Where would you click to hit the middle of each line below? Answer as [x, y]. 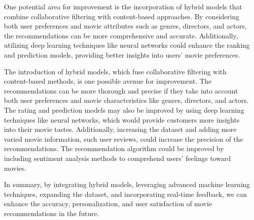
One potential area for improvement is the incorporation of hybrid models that [123, 6]
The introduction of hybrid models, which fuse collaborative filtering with [115, 71]
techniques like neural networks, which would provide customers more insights [122, 119]
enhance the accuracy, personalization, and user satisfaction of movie [108, 204]
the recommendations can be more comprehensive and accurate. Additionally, [121, 35]
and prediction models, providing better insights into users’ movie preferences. [122, 54]
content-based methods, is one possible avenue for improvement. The [108, 81]
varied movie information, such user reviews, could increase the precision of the [124, 139]
